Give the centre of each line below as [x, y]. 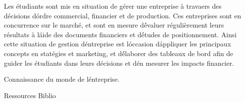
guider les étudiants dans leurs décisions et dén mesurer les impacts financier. [119, 63]
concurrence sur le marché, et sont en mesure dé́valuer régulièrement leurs [114, 25]
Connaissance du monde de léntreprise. [62, 79]
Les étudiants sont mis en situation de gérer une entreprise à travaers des [113, 6]
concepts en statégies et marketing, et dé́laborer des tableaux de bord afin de [119, 53]
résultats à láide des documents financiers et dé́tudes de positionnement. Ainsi [120, 34]
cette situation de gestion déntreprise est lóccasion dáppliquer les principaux [118, 44]
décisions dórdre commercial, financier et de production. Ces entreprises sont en [122, 15]
